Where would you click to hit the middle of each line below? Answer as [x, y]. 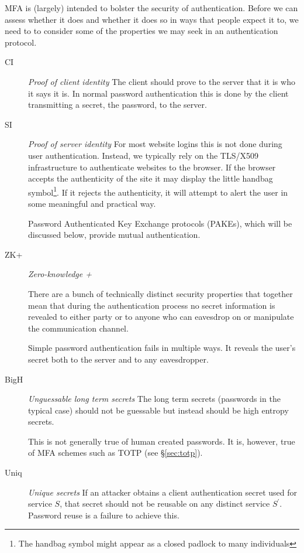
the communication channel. [78, 328]
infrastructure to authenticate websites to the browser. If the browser [152, 167]
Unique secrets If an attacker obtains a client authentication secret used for [163, 492]
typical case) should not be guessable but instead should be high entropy [158, 410]
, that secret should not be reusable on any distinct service [165, 503]
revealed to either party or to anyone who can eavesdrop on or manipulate [161, 317]
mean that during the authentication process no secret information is [152, 305]
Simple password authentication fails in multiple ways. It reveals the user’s [162, 348]
